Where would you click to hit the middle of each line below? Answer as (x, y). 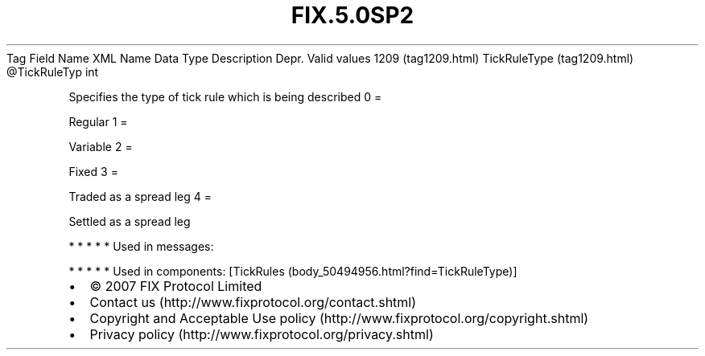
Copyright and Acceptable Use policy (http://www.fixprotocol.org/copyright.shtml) (339, 318)
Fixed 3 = (93, 171)
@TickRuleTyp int (53, 72)
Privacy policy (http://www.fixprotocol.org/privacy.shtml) (262, 334)
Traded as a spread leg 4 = (140, 196)
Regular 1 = (98, 121)
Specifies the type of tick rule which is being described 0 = (225, 96)
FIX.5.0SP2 (352, 15)
